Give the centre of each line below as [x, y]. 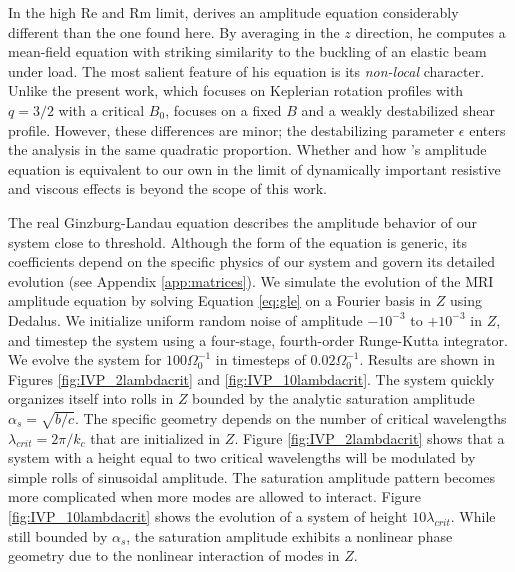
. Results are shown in [427, 359]
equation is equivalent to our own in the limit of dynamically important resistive [254, 168]
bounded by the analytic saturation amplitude [333, 398]
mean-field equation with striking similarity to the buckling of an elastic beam [247, 51]
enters [487, 129]
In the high [42, 12]
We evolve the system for [85, 359]
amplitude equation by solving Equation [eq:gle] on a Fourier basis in [220, 300]
